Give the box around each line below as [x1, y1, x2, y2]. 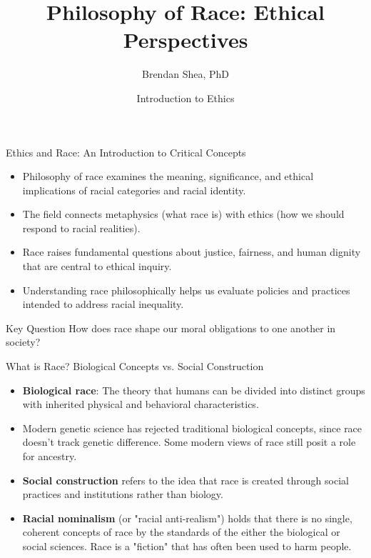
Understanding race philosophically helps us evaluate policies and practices [22, 282, 350, 297]
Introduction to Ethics [136, 90, 235, 105]
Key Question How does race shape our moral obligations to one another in [6, 320, 336, 335]
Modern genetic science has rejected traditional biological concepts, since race [22, 420, 362, 435]
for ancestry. [22, 449, 77, 463]
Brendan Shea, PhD [142, 66, 229, 81]
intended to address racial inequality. [22, 297, 184, 312]
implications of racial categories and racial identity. [22, 182, 246, 197]
